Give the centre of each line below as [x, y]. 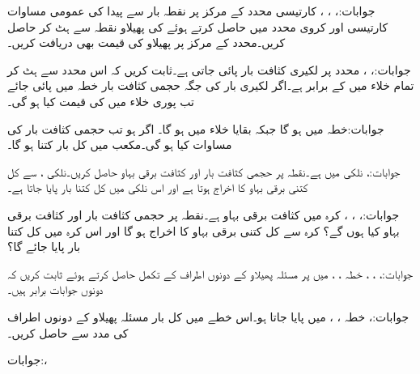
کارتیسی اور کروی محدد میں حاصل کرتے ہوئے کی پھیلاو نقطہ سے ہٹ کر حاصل [198, 26]
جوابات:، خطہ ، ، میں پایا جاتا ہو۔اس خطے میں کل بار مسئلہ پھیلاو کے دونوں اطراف [208, 316]
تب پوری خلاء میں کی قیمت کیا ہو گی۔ [101, 101]
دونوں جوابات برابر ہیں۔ [55, 289]
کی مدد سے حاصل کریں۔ [68, 332]
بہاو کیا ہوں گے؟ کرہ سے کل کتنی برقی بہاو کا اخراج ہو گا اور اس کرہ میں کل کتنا [204, 230]
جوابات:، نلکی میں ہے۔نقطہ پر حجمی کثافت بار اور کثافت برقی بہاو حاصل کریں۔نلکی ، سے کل [204, 171]
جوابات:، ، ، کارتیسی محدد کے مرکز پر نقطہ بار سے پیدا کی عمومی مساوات [191, 11]
